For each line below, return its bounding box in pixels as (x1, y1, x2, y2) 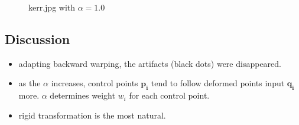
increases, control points (51, 77, 138, 89)
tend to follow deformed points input (151, 77, 285, 89)
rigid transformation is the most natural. (18, 109, 166, 121)
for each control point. (129, 89, 210, 102)
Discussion (5, 29, 70, 48)
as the (18, 77, 41, 89)
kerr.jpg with (28, 1, 76, 13)
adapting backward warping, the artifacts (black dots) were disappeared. (18, 57, 281, 69)
